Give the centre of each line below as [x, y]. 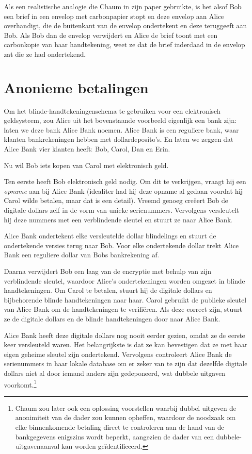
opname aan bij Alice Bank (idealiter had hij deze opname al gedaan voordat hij [123, 191]
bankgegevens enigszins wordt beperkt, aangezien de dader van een [115, 436]
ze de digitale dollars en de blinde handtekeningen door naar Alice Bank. [112, 318]
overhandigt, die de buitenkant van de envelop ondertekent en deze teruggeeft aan [126, 25]
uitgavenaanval [37, 446]
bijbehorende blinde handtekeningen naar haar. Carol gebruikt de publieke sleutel [125, 299]
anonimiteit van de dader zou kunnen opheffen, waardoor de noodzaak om [126, 417]
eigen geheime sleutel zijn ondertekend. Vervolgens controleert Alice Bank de [118, 354]
